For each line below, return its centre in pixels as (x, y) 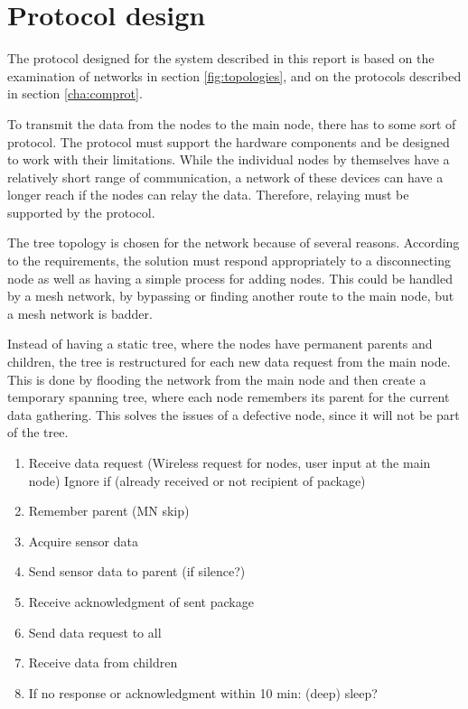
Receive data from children (103, 662)
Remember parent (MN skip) (109, 511)
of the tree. (38, 432)
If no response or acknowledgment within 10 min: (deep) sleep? (203, 692)
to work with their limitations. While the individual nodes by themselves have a (229, 159)
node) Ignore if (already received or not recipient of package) (197, 480)
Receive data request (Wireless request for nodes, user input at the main (229, 462)
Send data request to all (95, 632)
